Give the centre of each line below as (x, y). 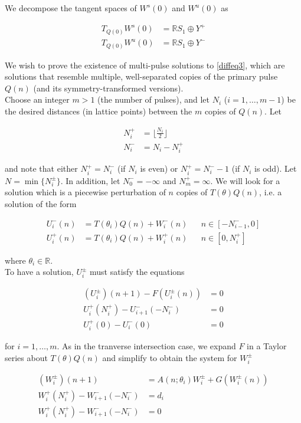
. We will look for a (245, 180)
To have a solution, (39, 272)
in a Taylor (267, 346)
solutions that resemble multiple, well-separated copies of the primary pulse (141, 76)
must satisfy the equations (137, 272)
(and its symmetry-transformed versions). (108, 88)
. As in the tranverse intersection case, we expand (146, 346)
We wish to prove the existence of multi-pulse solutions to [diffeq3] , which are (145, 65)
